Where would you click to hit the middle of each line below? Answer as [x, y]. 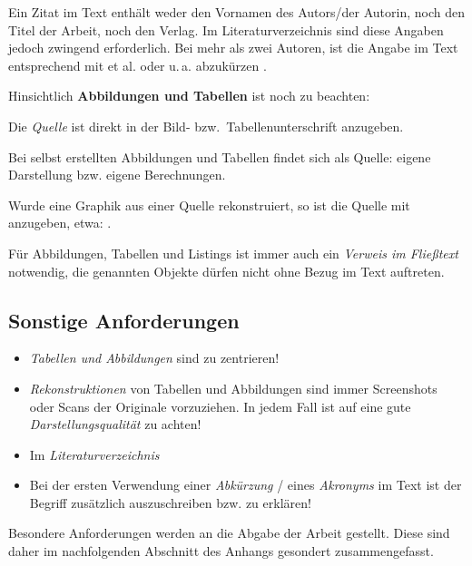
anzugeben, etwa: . [60, 223]
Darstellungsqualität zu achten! [115, 424]
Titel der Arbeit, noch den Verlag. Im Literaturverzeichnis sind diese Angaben [226, 29]
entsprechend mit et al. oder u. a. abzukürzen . [138, 65]
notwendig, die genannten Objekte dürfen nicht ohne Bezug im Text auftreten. [226, 271]
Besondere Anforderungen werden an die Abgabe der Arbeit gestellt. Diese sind [229, 533]
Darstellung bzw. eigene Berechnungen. [117, 175]
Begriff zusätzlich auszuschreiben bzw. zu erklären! [170, 502]
